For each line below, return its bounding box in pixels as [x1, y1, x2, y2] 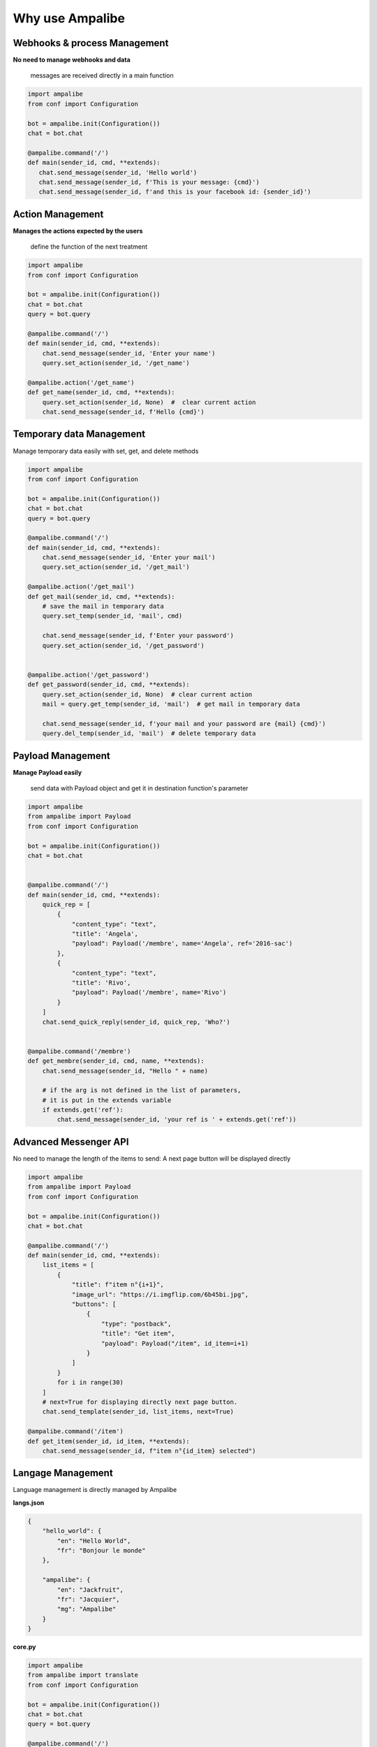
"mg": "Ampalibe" [57, 1605, 117, 1614]
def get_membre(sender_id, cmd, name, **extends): [27, 1057, 205, 1065]
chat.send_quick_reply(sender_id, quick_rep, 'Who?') [42, 1017, 230, 1026]
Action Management [13, 208, 104, 220]
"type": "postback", [101, 1319, 172, 1328]
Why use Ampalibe [13, 10, 126, 26]
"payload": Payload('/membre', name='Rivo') [71, 989, 227, 996]
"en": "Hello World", [57, 1537, 131, 1544]
